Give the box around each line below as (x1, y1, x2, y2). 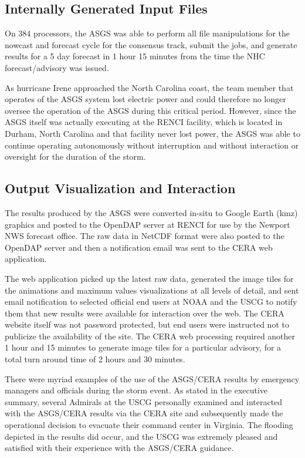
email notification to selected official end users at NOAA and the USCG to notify (5, 295, 297, 308)
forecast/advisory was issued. (5, 61, 109, 73)
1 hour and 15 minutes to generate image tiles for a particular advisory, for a (5, 341, 282, 353)
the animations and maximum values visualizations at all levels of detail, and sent (5, 284, 299, 296)
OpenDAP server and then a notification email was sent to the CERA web (5, 241, 273, 253)
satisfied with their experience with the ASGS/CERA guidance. (5, 442, 234, 454)
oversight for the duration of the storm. (5, 150, 146, 163)
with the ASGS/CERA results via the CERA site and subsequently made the (5, 407, 283, 419)
